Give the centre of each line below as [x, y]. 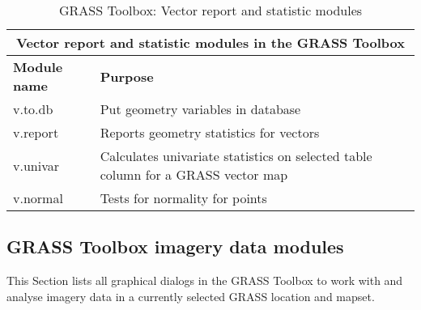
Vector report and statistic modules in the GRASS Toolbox [210, 42]
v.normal [38, 198]
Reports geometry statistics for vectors [210, 132]
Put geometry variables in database [200, 109]
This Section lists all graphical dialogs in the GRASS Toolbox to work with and [205, 280]
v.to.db [33, 109]
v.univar [36, 165]
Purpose [127, 76]
